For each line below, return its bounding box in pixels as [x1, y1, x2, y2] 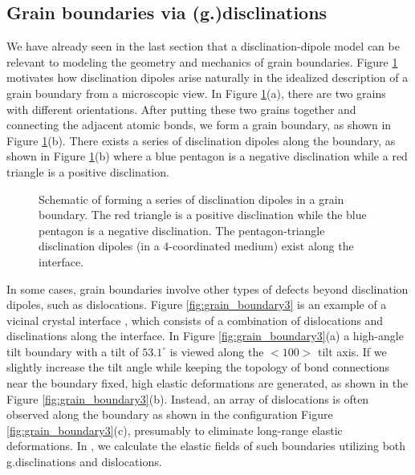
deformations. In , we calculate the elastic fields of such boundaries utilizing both [6, 437, 406, 454]
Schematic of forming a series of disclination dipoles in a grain [39, 190, 344, 207]
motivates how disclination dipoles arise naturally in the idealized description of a [6, 69, 409, 86]
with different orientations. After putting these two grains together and [6, 100, 356, 117]
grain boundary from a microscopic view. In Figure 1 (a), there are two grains [6, 84, 386, 101]
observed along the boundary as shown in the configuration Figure [6, 406, 333, 423]
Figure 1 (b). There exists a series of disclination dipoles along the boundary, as [6, 132, 396, 148]
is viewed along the [169, 343, 264, 359]
